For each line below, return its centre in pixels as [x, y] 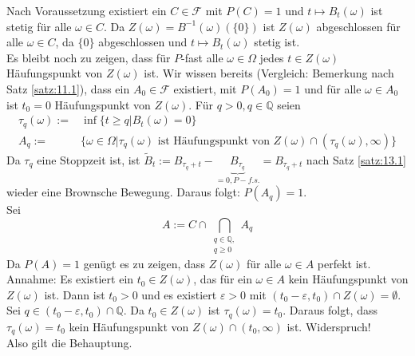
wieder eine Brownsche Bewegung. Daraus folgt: [123, 192]
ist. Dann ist [75, 294]
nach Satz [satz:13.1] [356, 159]
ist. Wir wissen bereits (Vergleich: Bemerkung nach [269, 73]
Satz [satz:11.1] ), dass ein [68, 88]
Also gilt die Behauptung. [69, 343]
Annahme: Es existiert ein [70, 279]
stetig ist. [277, 42]
